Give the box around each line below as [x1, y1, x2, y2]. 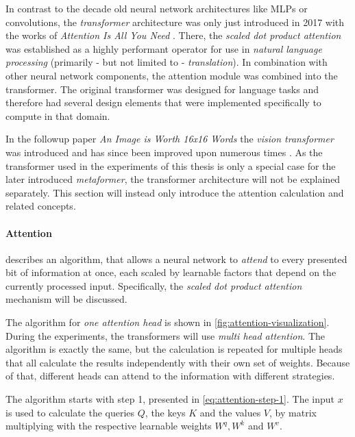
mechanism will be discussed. [5, 292, 127, 306]
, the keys [145, 405, 186, 419]
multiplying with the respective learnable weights [5, 419, 212, 433]
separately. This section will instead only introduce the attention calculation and [5, 185, 344, 199]
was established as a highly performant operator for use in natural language [5, 41, 322, 55]
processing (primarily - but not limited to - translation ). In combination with [5, 55, 328, 69]
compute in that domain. [5, 108, 110, 123]
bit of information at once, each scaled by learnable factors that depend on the [5, 265, 336, 279]
